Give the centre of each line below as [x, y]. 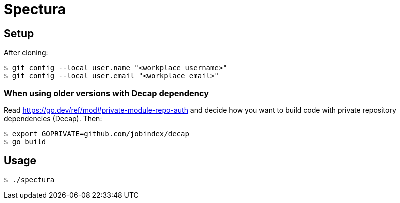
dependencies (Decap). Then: [53, 118]
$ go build [25, 142]
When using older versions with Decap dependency [107, 93]
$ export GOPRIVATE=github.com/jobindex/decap [97, 134]
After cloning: [26, 53]
